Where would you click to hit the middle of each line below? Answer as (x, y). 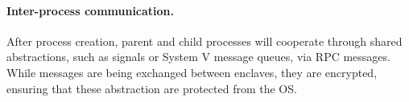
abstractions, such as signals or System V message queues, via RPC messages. (198, 57)
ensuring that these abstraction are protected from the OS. (152, 88)
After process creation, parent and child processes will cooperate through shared (204, 41)
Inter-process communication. (91, 10)
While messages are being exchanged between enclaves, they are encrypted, (192, 72)
